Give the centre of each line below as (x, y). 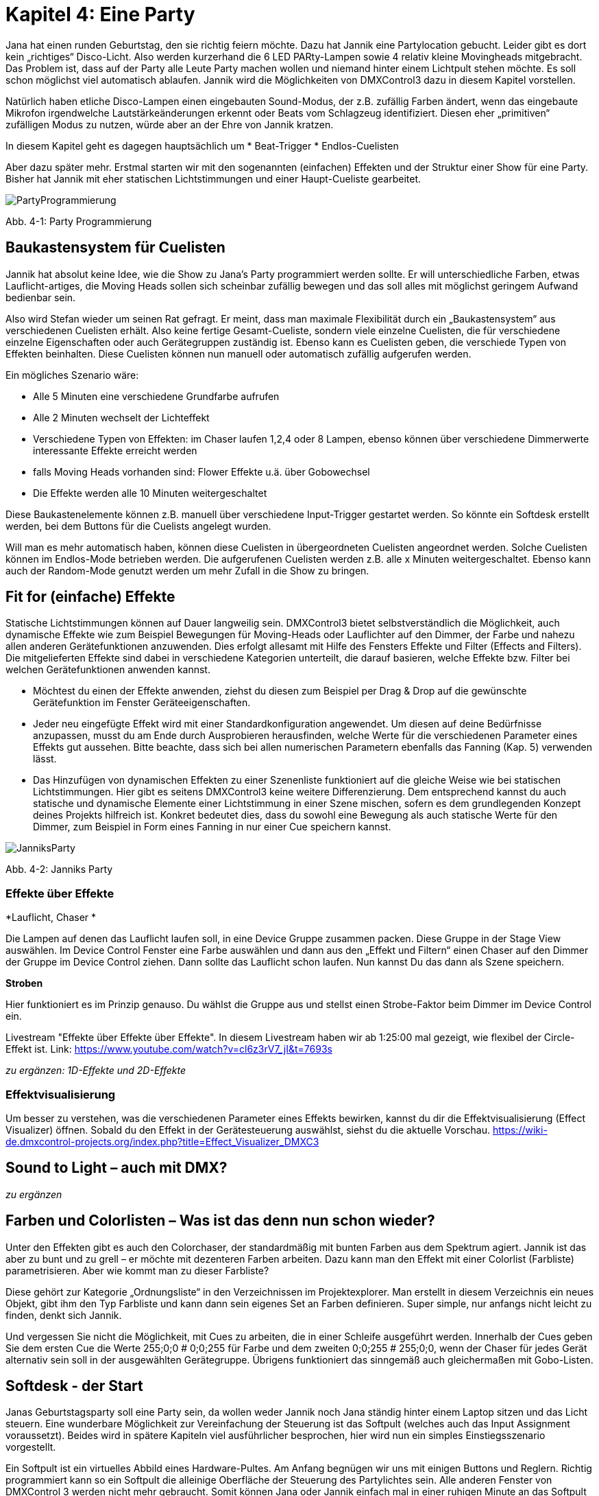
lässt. (45, 759)
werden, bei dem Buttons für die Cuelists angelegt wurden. (138, 526)
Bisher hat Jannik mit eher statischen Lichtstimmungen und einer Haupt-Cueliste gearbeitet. (213, 178)
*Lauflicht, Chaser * (51, 918)
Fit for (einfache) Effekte (90, 597)
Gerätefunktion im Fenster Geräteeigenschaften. (142, 703)
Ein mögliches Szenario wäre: (72, 375)
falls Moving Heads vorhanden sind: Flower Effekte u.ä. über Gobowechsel (201, 471)
